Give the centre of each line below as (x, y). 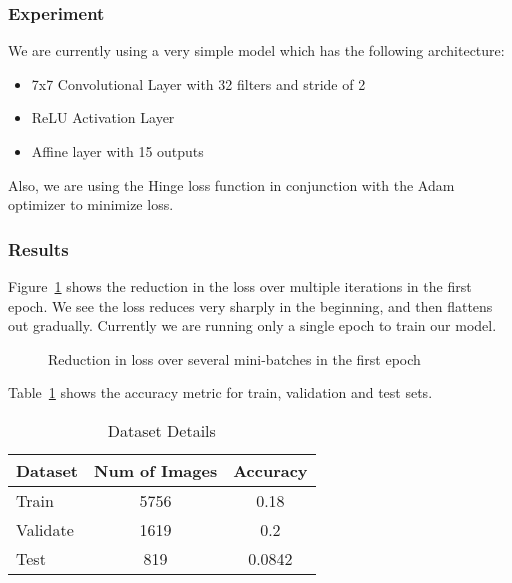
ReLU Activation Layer (103, 117)
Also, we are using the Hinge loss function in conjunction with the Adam (231, 184)
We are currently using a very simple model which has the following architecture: (256, 50)
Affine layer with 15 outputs (117, 151)
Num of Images (156, 470)
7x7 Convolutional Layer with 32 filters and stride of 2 (198, 83)
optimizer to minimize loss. (91, 204)
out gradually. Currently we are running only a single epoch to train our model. (252, 325)
